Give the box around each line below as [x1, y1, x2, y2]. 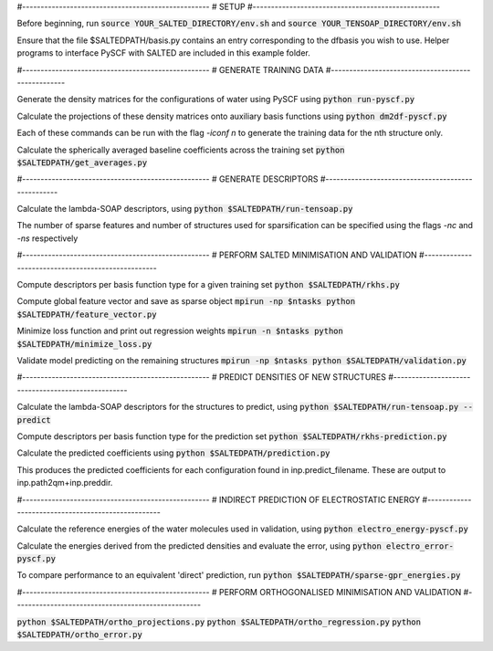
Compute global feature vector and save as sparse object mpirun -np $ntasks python [16, 296, 356, 307]
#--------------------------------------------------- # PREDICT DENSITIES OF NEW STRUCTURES [16, 372, 387, 383]
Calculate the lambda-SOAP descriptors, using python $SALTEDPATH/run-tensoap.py [16, 204, 353, 215]
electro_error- [385, 541, 454, 551]
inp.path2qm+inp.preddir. [16, 478, 113, 488]
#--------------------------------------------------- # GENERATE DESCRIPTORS [16, 173, 319, 184]
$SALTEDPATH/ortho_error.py [16, 630, 143, 640]
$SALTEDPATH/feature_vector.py [16, 309, 157, 320]
